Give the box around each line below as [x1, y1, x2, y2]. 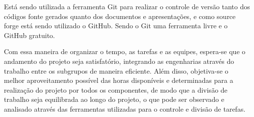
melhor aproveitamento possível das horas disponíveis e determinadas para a [4, 75, 233, 85]
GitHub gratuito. [4, 30, 55, 40]
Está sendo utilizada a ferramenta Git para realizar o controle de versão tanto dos [4, 1, 250, 11]
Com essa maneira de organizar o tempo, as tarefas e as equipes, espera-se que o [4, 46, 246, 57]
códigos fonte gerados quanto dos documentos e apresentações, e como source [4, 11, 236, 21]
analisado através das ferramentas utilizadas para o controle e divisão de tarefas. [4, 103, 246, 114]
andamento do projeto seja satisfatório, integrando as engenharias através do [4, 56, 234, 66]
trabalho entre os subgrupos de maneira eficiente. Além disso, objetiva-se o [4, 65, 229, 76]
